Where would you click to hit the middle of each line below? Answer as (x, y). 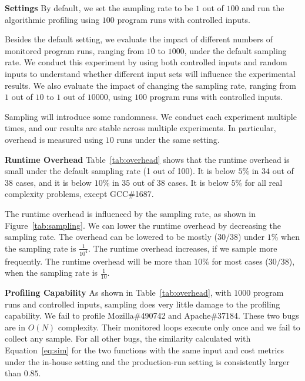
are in (15, 327)
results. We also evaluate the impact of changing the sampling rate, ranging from (150, 85)
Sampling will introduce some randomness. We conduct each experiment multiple (151, 116)
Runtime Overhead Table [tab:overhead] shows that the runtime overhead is (147, 159)
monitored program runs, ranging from (75, 50)
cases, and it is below (53, 182)
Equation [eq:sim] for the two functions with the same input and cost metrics (145, 350)
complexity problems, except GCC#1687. (79, 194)
